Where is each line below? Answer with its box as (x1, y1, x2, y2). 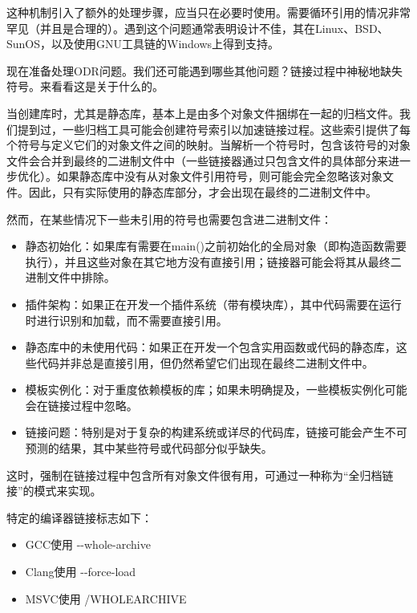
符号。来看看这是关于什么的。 (6, 78, 164, 95)
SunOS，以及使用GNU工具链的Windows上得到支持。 (6, 35, 280, 52)
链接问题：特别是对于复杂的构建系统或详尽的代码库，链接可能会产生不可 (25, 424, 407, 440)
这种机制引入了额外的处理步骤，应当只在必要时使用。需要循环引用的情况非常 (6, 4, 411, 20)
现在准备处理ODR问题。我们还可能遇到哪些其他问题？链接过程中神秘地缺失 (6, 62, 403, 79)
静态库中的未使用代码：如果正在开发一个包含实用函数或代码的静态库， (25, 339, 396, 355)
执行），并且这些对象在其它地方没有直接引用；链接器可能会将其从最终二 (25, 253, 402, 270)
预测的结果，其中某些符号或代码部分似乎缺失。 (25, 440, 273, 457)
